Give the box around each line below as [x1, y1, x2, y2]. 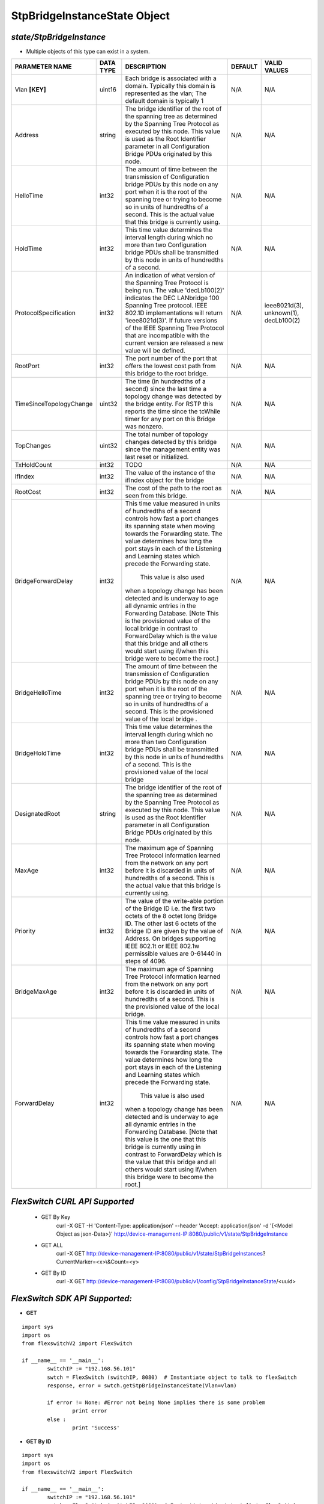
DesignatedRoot [14, 810, 60, 818]
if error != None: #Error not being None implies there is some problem [47, 1399, 266, 1406]
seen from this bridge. [125, 492, 188, 500]
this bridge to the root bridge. [125, 369, 208, 378]
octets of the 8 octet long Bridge [125, 912, 217, 920]
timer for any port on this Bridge [125, 415, 216, 424]
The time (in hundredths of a [125, 377, 206, 386]
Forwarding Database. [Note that [125, 1128, 218, 1136]
